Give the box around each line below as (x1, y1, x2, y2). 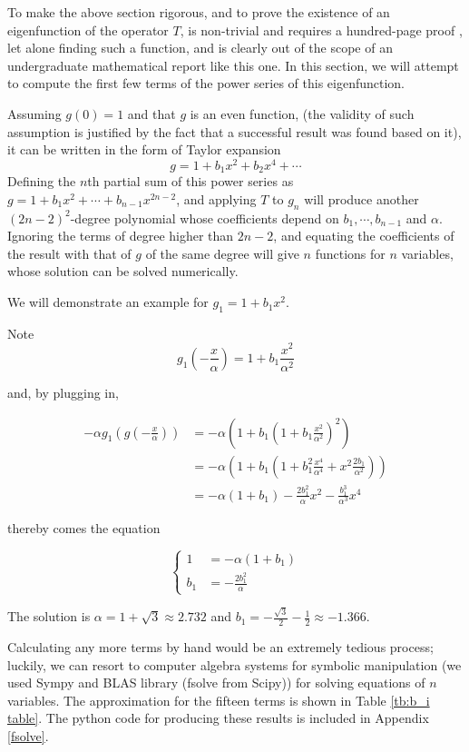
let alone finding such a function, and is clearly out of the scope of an (7, 38, 393, 57)
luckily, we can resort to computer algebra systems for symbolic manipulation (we (7, 655, 462, 674)
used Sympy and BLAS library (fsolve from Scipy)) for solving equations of (7, 673, 425, 692)
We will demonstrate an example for (7, 292, 209, 312)
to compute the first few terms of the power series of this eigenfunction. (7, 74, 405, 93)
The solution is (7, 607, 91, 626)
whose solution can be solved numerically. (7, 262, 239, 281)
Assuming (7, 104, 62, 123)
